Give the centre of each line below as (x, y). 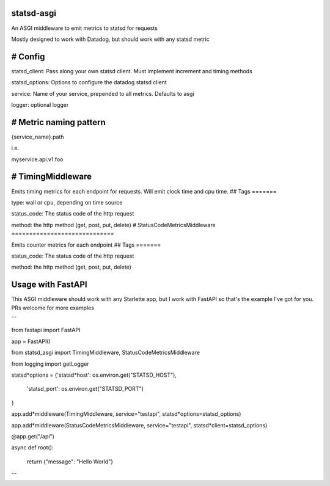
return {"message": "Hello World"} (70, 462)
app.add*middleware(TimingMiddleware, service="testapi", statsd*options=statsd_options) (126, 414)
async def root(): (32, 448)
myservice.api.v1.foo (37, 159)
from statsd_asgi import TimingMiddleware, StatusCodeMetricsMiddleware (105, 353)
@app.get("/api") (33, 436)
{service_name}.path (38, 137)
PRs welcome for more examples (53, 308)
